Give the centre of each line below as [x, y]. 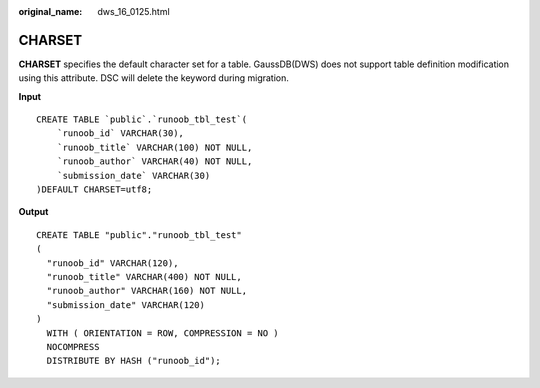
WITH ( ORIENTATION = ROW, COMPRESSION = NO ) [162, 333]
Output [33, 212]
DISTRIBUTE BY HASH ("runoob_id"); [134, 361]
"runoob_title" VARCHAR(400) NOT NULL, [144, 276]
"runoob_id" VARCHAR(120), [112, 263]
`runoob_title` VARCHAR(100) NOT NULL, [154, 147]
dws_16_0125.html [133, 11]
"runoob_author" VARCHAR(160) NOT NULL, [147, 291]
